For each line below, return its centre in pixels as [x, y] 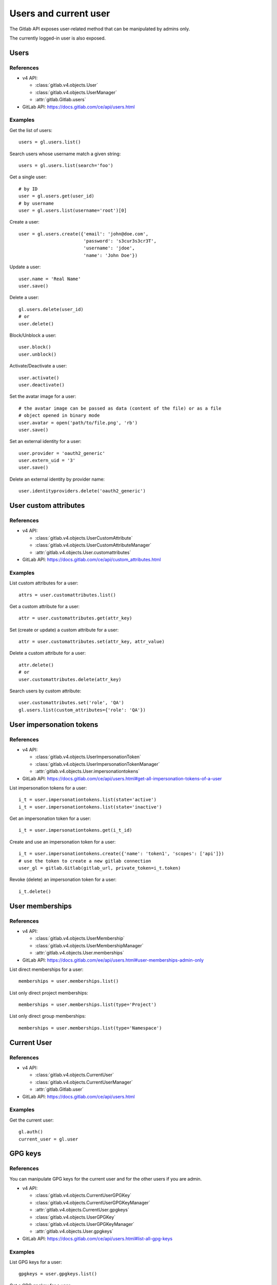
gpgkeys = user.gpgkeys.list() [58, 1274]
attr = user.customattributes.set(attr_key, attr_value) [92, 642]
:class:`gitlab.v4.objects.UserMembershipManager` [89, 945]
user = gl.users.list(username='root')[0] [73, 210]
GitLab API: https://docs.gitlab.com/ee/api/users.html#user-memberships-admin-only [113, 960]
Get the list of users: [31, 130]
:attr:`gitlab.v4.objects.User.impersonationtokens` [87, 772]
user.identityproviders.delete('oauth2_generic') [82, 491]
